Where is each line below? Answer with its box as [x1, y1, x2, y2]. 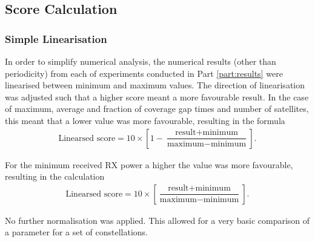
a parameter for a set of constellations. [5, 226, 148, 238]
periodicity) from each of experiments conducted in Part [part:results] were [5, 67, 283, 79]
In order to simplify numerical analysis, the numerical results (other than [5, 55, 276, 67]
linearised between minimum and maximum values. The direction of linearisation [5, 79, 305, 91]
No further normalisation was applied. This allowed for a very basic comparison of [5, 214, 310, 226]
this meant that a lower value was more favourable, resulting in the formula [5, 114, 285, 126]
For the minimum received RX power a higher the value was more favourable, [5, 158, 293, 171]
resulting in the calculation [5, 170, 105, 183]
